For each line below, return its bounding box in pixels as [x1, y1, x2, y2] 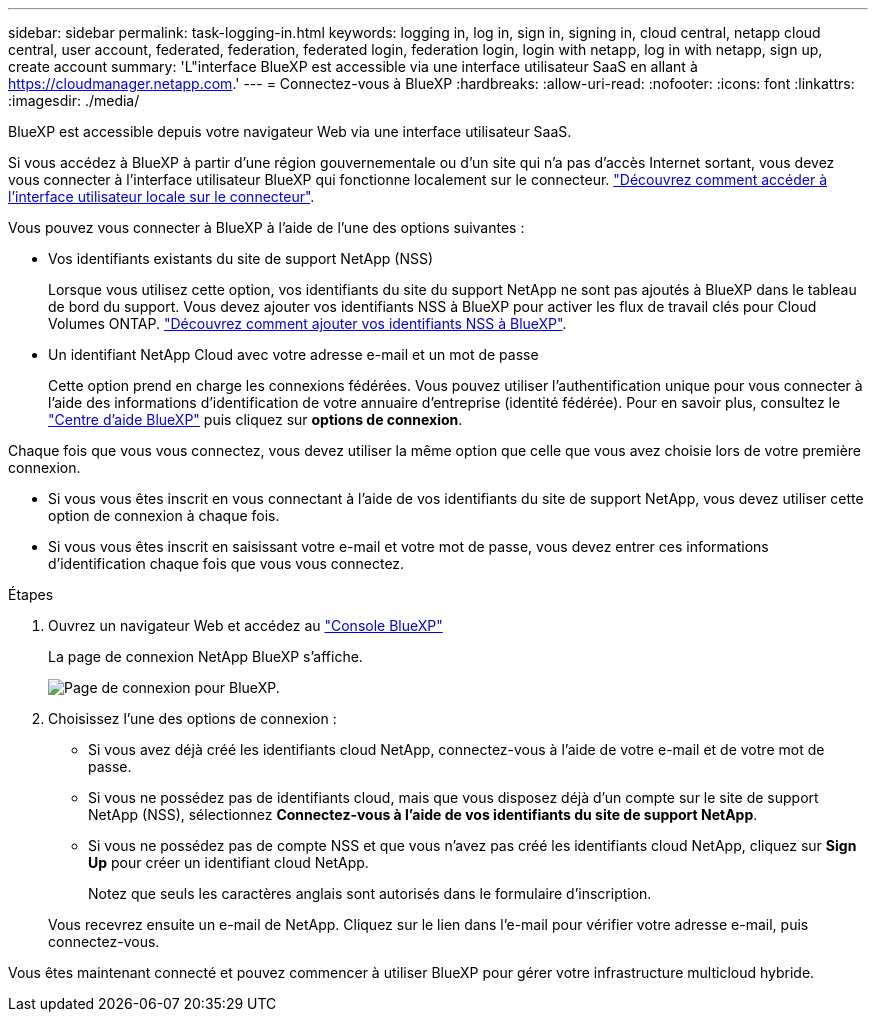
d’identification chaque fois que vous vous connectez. [48, 555, 405, 572]
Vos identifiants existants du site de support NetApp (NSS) [48, 250, 434, 267]
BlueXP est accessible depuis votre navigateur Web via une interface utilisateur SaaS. [8, 123, 572, 140]
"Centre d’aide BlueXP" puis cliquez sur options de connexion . [48, 411, 463, 428]
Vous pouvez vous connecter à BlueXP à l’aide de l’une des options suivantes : [8, 219, 525, 236]
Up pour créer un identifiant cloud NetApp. [88, 854, 369, 871]
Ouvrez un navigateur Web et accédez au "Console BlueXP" [48, 617, 443, 634]
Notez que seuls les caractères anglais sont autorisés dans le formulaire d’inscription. [88, 885, 652, 902]
